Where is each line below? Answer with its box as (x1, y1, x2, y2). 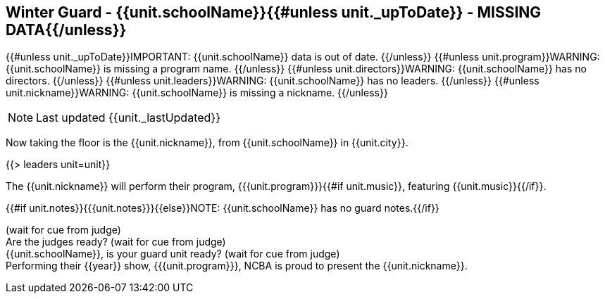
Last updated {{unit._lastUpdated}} (36, 110, 220, 125)
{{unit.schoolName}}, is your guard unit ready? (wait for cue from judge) (6, 248, 340, 260)
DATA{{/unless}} (6, 21, 127, 39)
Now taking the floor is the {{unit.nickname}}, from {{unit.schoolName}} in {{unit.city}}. (6, 136, 408, 149)
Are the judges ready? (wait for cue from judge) (6, 236, 226, 248)
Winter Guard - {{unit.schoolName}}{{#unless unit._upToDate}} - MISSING (6, 4, 542, 21)
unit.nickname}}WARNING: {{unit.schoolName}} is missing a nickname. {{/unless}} (6, 87, 388, 99)
